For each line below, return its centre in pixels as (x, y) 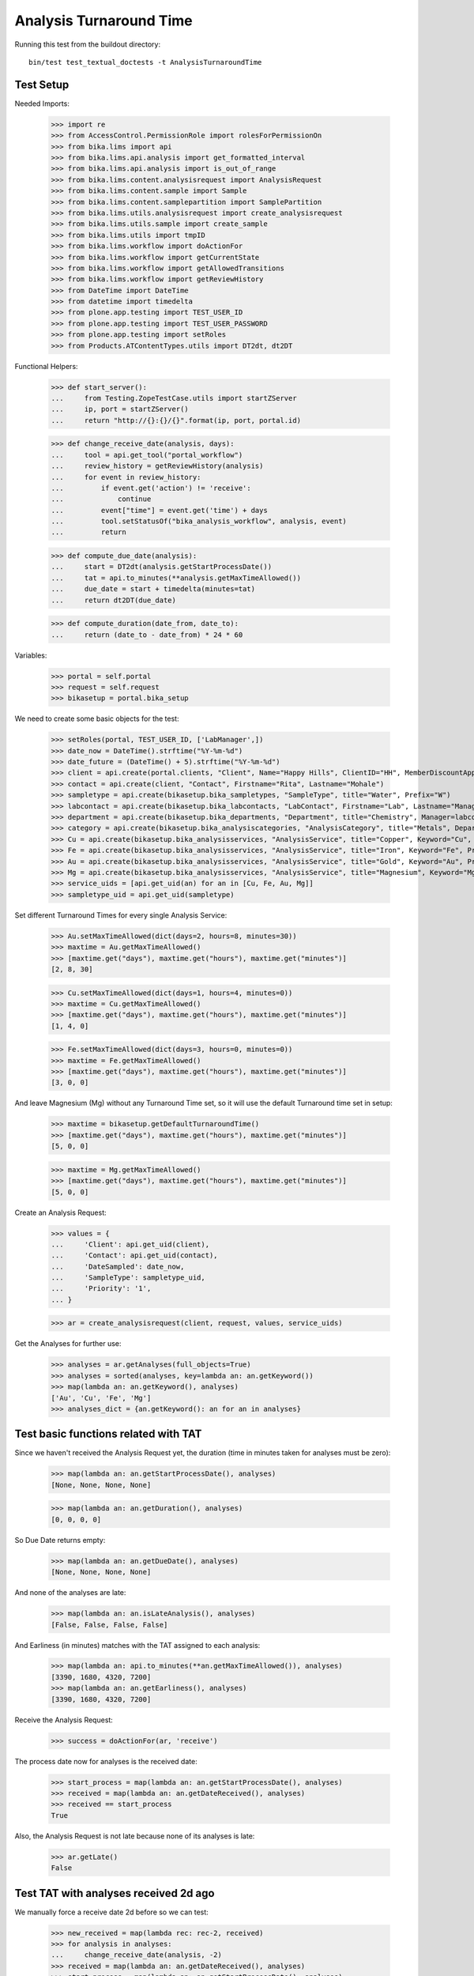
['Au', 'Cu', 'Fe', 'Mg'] (101, 1398)
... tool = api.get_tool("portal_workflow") (147, 455)
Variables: (31, 655)
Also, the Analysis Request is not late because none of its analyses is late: (135, 1836)
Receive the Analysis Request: (64, 1720)
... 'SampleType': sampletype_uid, (128, 1278)
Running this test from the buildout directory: (88, 44)
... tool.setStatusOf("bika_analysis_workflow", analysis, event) (199, 521)
